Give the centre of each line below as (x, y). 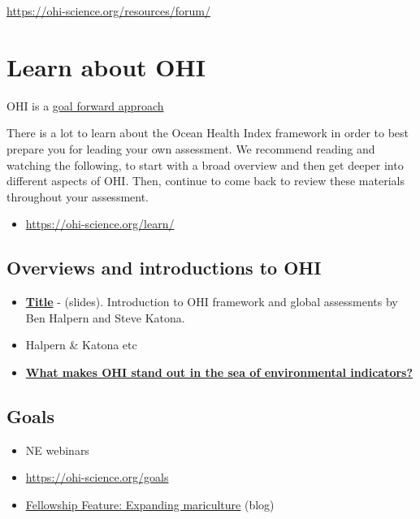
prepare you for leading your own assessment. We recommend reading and (191, 148)
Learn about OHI (106, 66)
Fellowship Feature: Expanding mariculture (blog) (150, 504)
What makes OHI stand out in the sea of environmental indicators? (219, 372)
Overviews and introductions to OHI (164, 268)
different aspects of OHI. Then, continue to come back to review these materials (206, 181)
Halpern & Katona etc (81, 345)
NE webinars (57, 450)
